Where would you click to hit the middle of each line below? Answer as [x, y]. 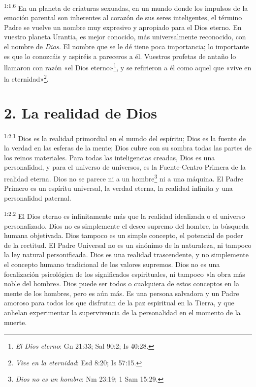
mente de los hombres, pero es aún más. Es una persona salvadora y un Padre [122, 293]
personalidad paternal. [38, 197]
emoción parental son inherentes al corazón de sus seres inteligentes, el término [123, 17]
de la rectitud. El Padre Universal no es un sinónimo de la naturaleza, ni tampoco [128, 245]
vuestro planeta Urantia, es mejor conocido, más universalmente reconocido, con [125, 37]
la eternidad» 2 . [26, 78]
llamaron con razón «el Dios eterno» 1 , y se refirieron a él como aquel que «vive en [128, 67]
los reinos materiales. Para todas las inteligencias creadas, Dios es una [110, 157]
